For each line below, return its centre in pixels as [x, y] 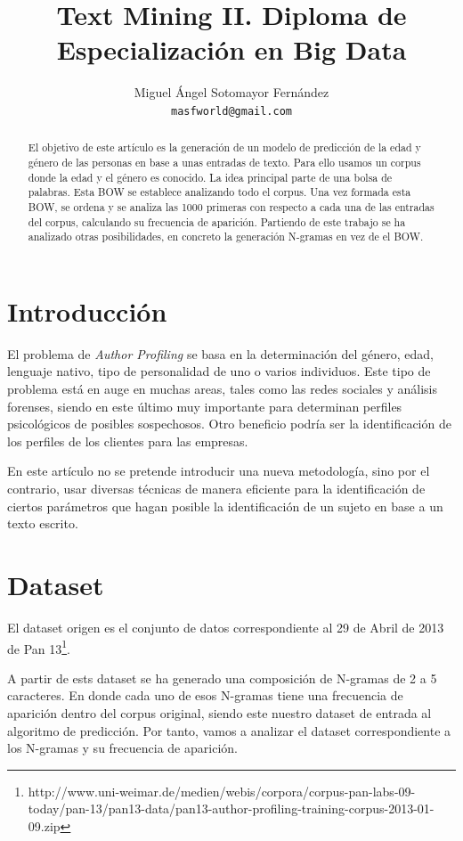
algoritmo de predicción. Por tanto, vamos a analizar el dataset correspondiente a [229, 730]
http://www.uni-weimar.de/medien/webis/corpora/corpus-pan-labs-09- [222, 791]
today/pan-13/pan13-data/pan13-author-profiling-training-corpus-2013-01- [231, 808]
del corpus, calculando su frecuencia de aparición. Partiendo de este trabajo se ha [217, 221]
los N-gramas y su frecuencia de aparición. [122, 748]
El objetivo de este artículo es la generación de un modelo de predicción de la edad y [224, 147]
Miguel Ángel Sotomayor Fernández [231, 92]
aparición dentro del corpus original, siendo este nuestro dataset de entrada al [219, 712]
